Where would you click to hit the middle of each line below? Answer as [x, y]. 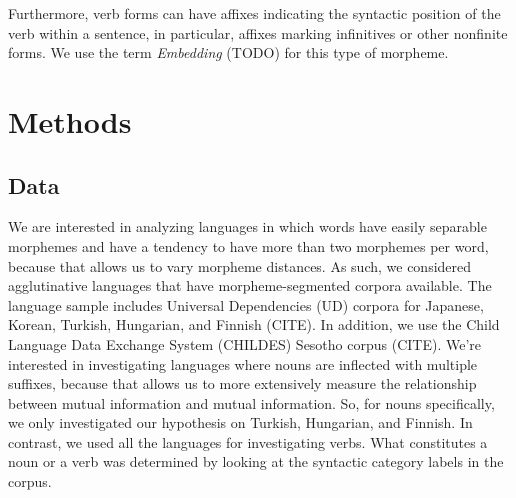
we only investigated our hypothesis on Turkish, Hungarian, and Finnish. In [240, 422]
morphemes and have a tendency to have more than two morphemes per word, [248, 245]
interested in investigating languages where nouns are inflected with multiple [243, 363]
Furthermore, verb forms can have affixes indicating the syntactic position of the [254, 13]
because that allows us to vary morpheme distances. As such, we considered [240, 265]
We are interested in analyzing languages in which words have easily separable [247, 226]
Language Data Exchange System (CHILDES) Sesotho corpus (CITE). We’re [245, 343]
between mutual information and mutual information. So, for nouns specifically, [251, 402]
